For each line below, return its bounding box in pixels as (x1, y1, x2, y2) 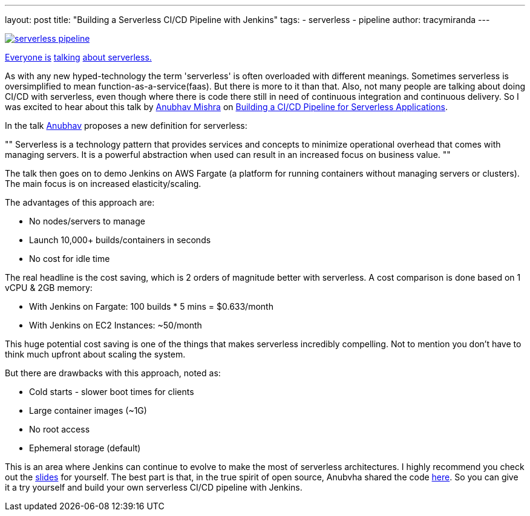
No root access (29, 424, 90, 434)
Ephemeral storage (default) (29, 443, 141, 453)
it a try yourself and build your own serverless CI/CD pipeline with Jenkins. (5, 482, 303, 492)
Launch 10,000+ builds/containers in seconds (29, 235, 211, 245)
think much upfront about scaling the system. (5, 349, 186, 359)
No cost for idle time (29, 253, 110, 264)
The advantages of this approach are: (5, 197, 155, 207)
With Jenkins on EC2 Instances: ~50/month (29, 320, 202, 330)
